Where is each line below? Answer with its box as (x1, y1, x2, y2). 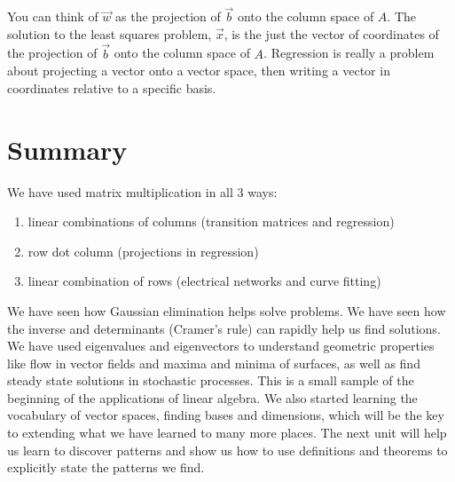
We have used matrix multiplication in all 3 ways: (7, 182, 278, 201)
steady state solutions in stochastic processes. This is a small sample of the (7, 371, 414, 390)
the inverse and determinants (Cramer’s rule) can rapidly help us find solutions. (7, 319, 441, 337)
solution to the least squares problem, (7, 24, 212, 43)
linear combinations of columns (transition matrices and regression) (27, 212, 395, 231)
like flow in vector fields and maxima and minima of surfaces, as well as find (7, 353, 420, 372)
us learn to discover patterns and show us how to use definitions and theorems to (7, 440, 448, 459)
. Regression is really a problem (263, 43, 435, 62)
